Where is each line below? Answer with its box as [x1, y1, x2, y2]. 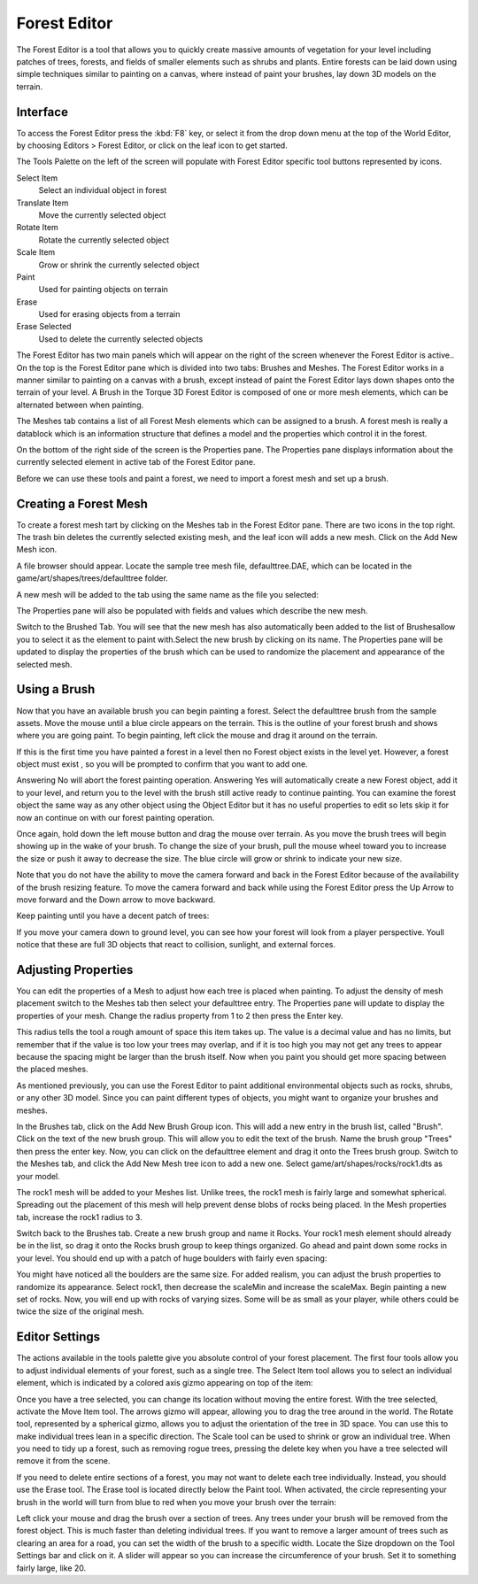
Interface [16, 104, 68, 120]
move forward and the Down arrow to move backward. [16, 894, 216, 905]
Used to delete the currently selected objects [38, 333, 204, 344]
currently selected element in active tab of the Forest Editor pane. [16, 457, 256, 467]
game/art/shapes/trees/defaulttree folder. [16, 573, 168, 583]
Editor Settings [16, 1329, 101, 1345]
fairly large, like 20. [16, 1563, 87, 1573]
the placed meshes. [16, 1063, 89, 1075]
